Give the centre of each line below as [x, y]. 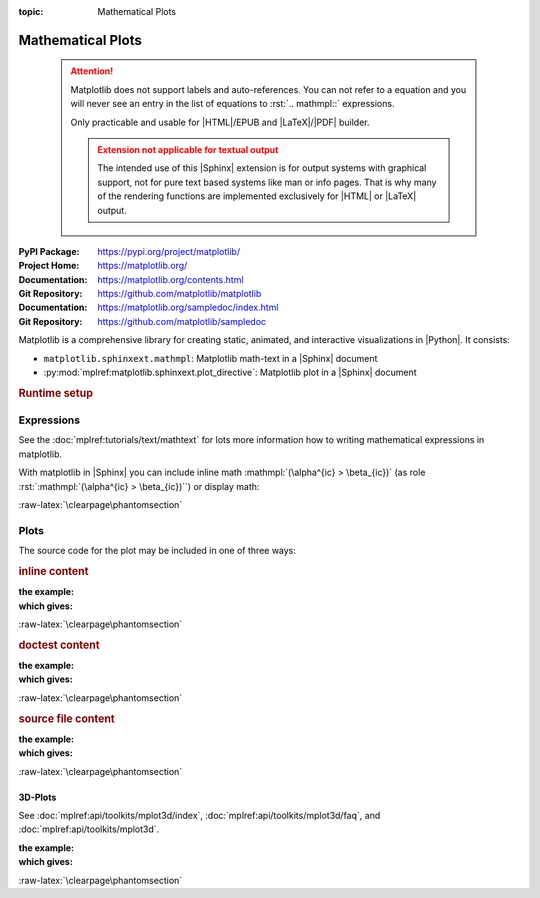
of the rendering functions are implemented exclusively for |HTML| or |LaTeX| [257, 196]
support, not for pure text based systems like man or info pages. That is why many [267, 182]
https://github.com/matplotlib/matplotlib [179, 294]
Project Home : [49, 266]
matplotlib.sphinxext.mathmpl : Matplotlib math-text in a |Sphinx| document [210, 358]
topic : [31, 11]
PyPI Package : [49, 251]
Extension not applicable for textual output [188, 149]
